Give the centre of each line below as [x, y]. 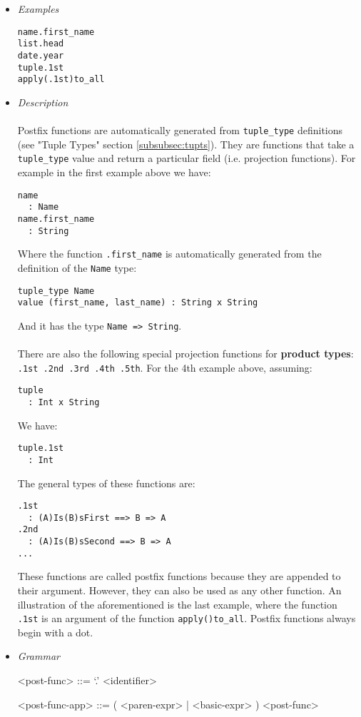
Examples [38, 9]
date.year [41, 55]
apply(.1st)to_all [61, 80]
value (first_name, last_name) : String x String [138, 303]
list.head [41, 44]
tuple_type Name [56, 291]
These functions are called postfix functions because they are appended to [179, 576]
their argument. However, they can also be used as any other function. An [179, 590]
